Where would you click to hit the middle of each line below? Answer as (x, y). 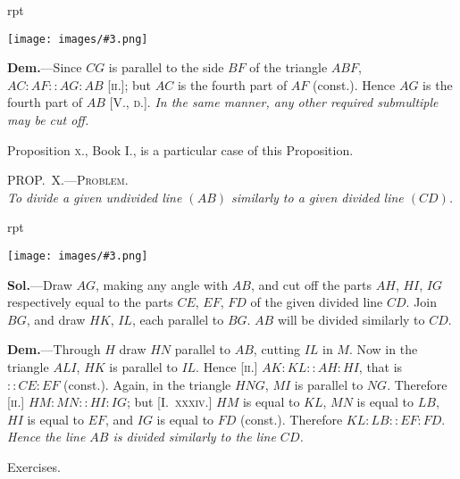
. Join (422, 302)
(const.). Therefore (292, 419)
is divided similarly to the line (194, 437)
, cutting (276, 349)
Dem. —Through (54, 349)
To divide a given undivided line (95, 197)
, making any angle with (162, 284)
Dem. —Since (45, 67)
